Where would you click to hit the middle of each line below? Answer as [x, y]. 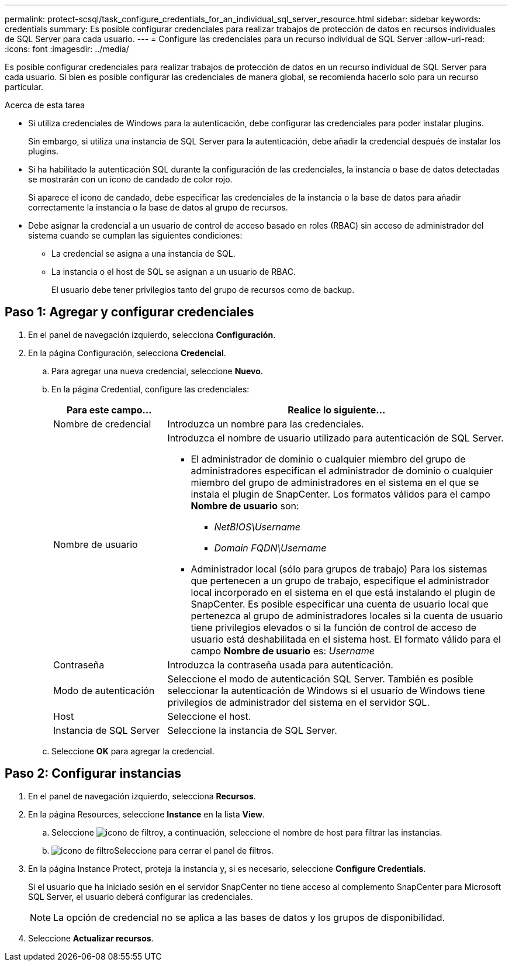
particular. [24, 87]
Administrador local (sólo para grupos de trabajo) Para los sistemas [339, 569]
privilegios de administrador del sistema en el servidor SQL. [299, 702]
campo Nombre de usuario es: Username [283, 651]
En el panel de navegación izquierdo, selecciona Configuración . [152, 334]
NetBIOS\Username [257, 527]
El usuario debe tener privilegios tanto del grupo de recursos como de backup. [203, 290]
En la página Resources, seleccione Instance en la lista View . [146, 814]
